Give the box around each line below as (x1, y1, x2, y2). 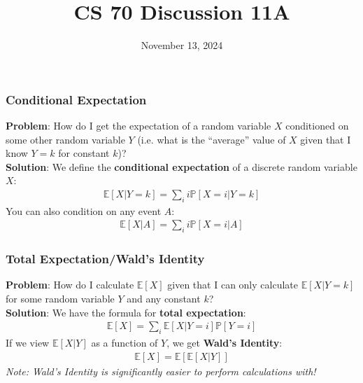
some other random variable (6, 132, 125, 146)
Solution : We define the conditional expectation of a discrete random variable (6, 159, 357, 174)
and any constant (127, 291, 201, 306)
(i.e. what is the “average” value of (137, 132, 286, 146)
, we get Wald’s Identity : (166, 335, 283, 350)
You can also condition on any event (6, 203, 162, 218)
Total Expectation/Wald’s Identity (6, 250, 205, 267)
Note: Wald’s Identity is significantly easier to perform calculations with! (6, 363, 316, 378)
